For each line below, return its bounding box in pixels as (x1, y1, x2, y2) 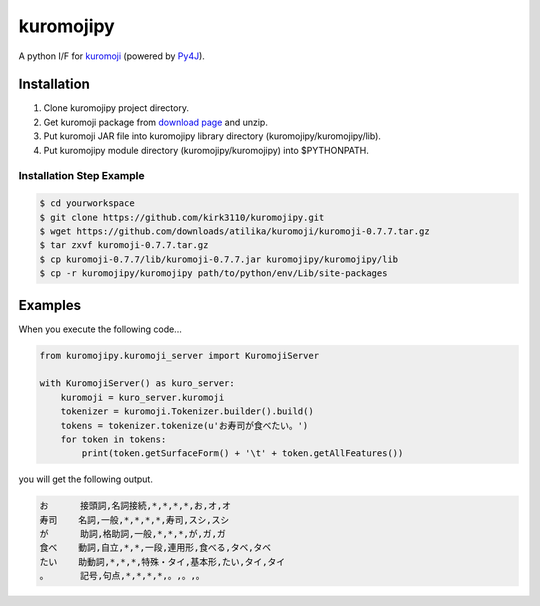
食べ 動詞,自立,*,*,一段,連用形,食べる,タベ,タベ (39, 542, 272, 554)
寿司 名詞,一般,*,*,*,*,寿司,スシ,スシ (39, 514, 230, 525)
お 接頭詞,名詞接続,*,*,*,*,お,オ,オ (39, 500, 232, 512)
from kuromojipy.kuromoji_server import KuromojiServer (39, 350, 320, 361)
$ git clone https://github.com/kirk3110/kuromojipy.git (39, 211, 325, 223)
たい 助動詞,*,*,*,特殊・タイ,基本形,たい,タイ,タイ (39, 556, 286, 567)
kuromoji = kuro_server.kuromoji (60, 391, 225, 403)
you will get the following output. (18, 473, 154, 485)
